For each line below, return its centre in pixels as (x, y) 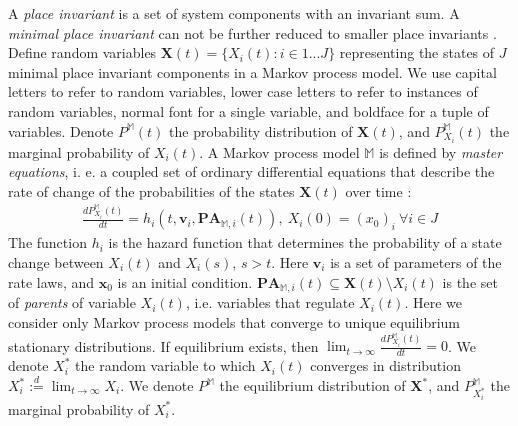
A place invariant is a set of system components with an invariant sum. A (234, 13)
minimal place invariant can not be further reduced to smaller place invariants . (252, 32)
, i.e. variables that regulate (270, 302)
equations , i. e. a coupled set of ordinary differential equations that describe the (251, 171)
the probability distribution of (261, 130)
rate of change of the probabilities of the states (151, 190)
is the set (470, 281)
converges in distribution (385, 365)
